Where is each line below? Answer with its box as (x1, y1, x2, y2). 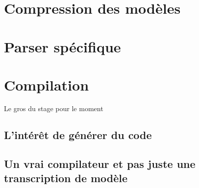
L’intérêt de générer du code (4, 127, 152, 142)
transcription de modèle (4, 170, 128, 186)
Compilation (4, 74, 89, 94)
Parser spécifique (4, 36, 121, 56)
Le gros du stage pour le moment (4, 103, 103, 113)
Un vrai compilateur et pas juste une (4, 156, 196, 171)
